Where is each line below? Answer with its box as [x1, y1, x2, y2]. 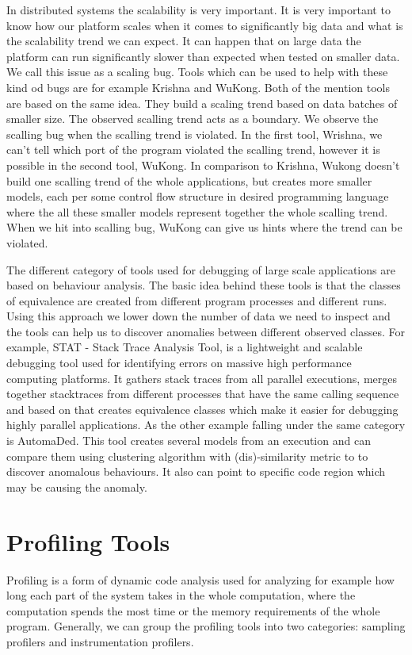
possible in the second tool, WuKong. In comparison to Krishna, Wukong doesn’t [6, 156, 400, 173]
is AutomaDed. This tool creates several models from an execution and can [6, 432, 371, 449]
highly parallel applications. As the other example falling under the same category [6, 416, 406, 433]
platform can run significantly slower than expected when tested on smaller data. [6, 48, 400, 64]
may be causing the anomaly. [6, 478, 147, 495]
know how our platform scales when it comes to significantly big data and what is [6, 17, 403, 33]
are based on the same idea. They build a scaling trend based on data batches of [6, 94, 398, 111]
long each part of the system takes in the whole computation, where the [6, 587, 356, 603]
